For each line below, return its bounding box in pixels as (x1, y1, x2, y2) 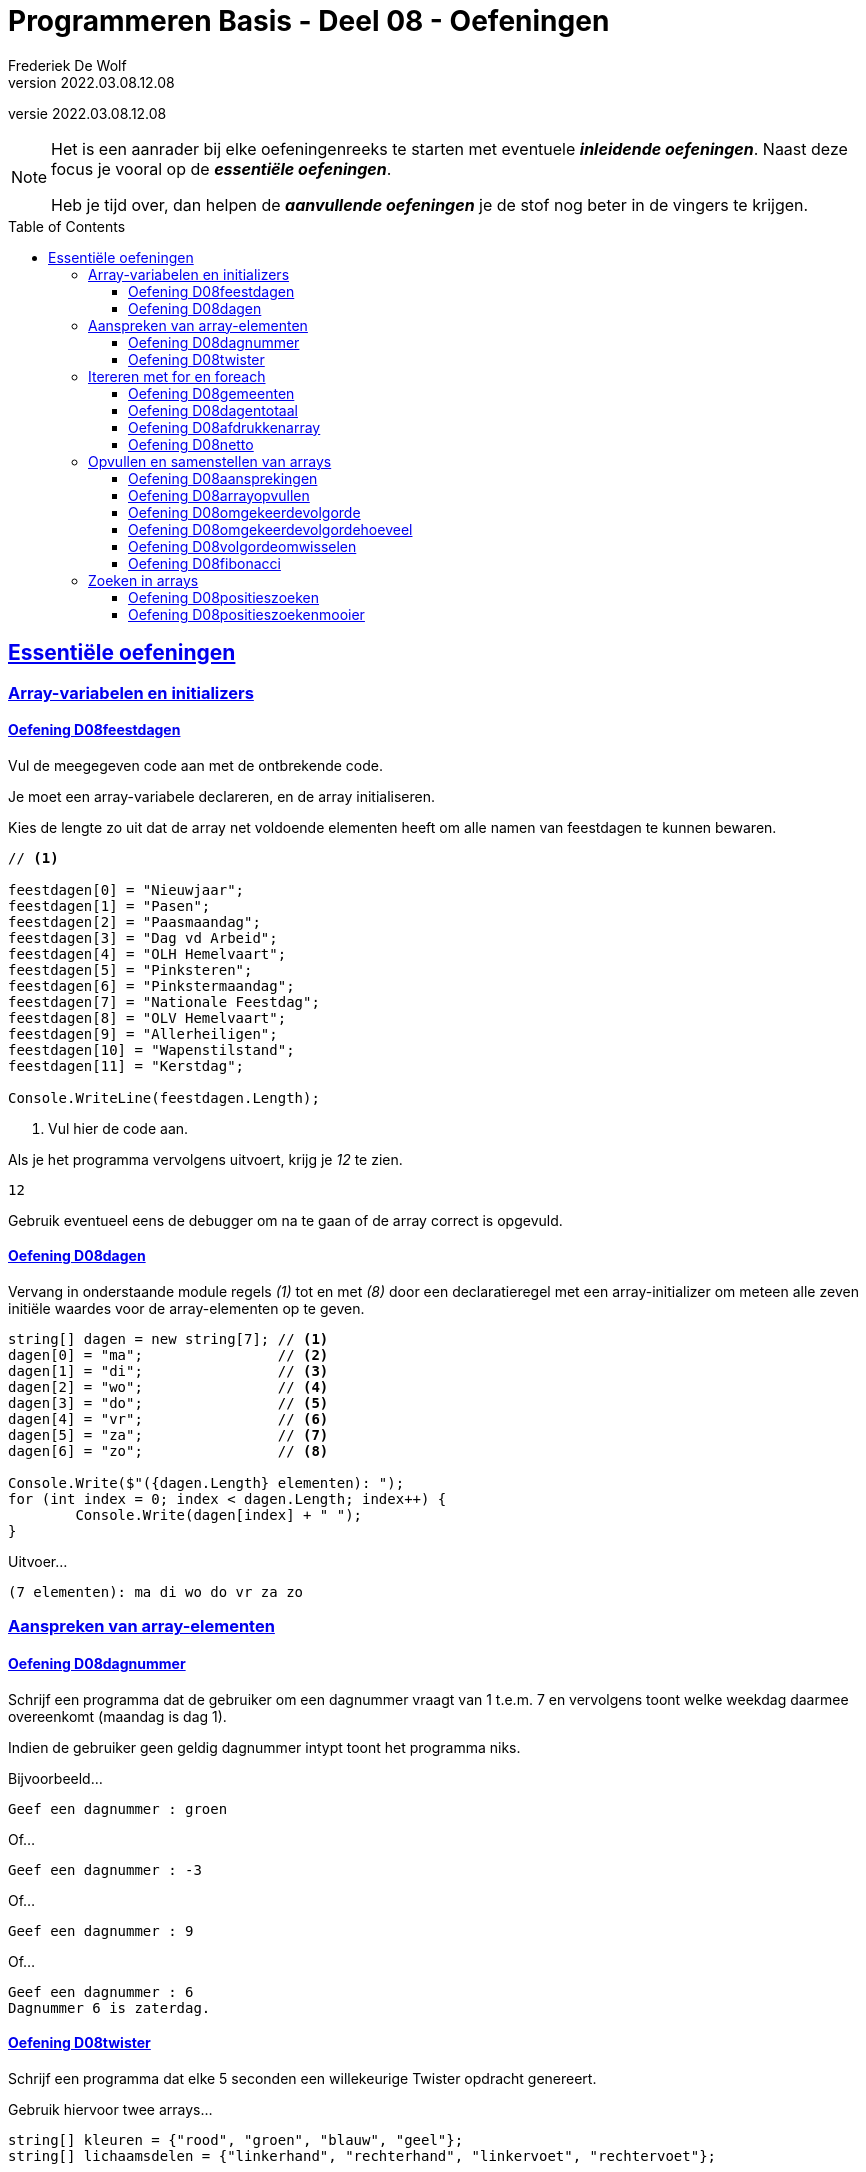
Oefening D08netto (128, 435, 254, 453)
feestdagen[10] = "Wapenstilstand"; (8, 1041, 295, 1058)
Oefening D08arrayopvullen (128, 486, 310, 504)
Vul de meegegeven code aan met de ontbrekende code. (8, 756, 383, 774)
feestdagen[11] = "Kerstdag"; (8, 1057, 245, 1074)
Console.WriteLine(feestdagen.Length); (8, 1089, 320, 1106)
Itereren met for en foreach (88, 367, 266, 385)
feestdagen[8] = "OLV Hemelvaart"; (8, 1009, 287, 1026)
